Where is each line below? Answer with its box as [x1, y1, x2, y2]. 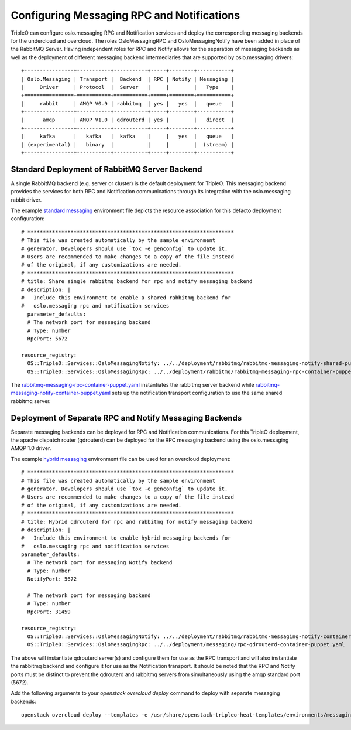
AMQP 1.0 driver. [11, 445, 51, 452]
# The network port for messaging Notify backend [27, 560, 173, 566]
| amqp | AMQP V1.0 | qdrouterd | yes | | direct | [21, 117, 234, 123]
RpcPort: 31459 [27, 608, 71, 615]
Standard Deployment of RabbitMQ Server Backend [11, 164, 202, 174]
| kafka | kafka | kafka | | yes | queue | [21, 133, 234, 140]
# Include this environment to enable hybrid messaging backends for [21, 535, 231, 541]
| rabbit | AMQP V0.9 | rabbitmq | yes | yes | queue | [21, 100, 234, 107]
